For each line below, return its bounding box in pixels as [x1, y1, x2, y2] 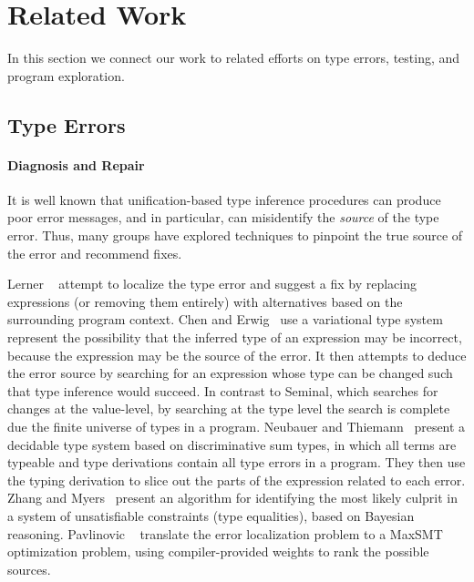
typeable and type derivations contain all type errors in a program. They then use [7, 453, 466, 472]
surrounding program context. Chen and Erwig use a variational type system [7, 310, 443, 329]
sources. [7, 559, 51, 578]
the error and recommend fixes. [7, 243, 182, 262]
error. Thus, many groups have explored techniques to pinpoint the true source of [7, 226, 463, 245]
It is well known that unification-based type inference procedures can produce [7, 189, 441, 209]
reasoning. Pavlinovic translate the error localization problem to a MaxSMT [7, 524, 443, 543]
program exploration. [7, 66, 125, 85]
